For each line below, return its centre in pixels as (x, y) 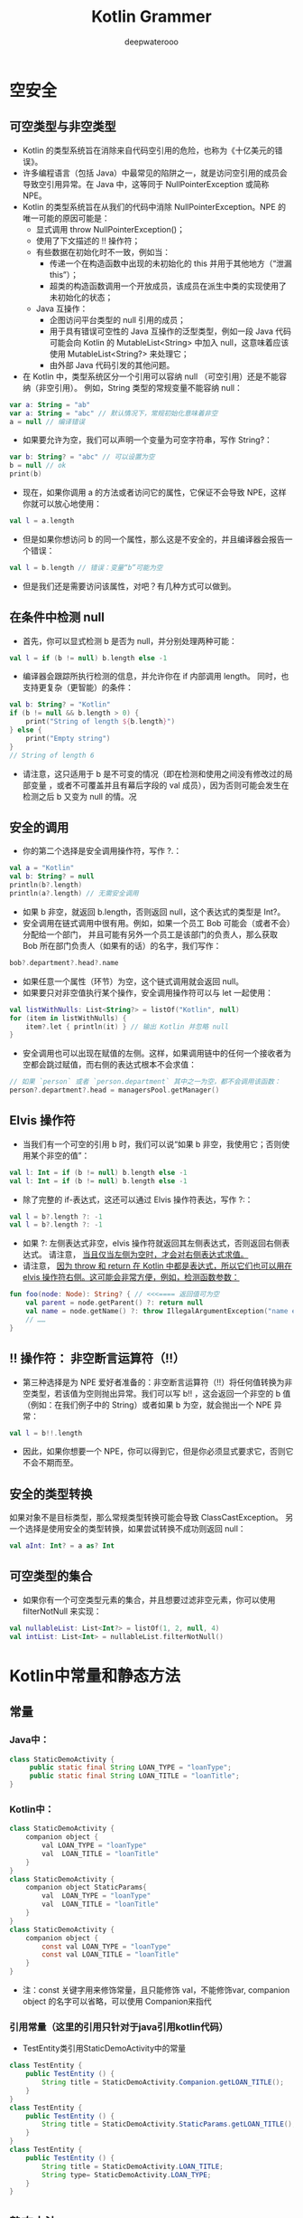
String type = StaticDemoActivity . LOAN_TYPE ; (127, 2175)
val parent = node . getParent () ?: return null (115, 1303)
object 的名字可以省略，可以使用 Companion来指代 (117, 2002)
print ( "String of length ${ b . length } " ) (101, 722)
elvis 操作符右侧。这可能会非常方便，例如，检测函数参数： (131, 1277)
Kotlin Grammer (151, 17)
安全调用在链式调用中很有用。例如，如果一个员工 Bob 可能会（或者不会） (156, 923)
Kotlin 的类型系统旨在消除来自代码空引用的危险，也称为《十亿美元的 (148, 150)
